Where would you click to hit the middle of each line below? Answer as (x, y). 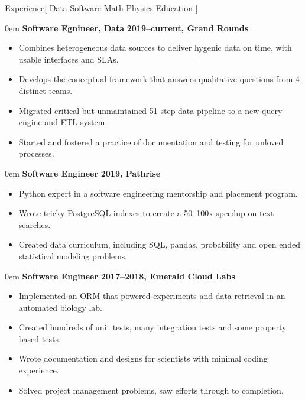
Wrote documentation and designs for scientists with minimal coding (143, 358)
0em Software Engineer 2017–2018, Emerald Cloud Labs (120, 276)
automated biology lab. (60, 307)
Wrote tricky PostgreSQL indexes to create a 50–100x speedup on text (146, 213)
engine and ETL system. (63, 122)
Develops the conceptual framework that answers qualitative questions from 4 (159, 79)
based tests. (40, 338)
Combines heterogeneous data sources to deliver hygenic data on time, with (155, 48)
